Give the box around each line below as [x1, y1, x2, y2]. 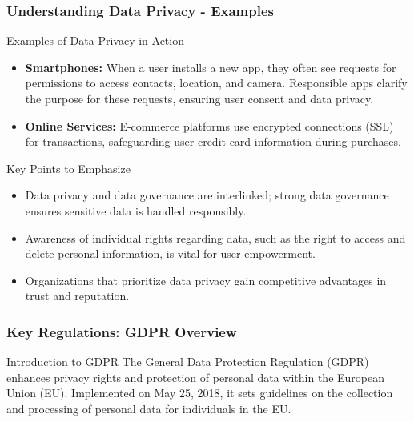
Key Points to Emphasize [6, 159, 131, 176]
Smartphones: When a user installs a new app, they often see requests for [25, 58, 396, 75]
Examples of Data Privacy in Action [6, 32, 184, 49]
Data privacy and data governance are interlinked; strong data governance [25, 187, 389, 203]
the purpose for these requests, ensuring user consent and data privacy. [25, 90, 374, 107]
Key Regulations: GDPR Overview [6, 321, 237, 341]
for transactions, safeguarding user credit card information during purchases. [25, 133, 401, 150]
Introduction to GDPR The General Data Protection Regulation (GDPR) [6, 353, 369, 370]
